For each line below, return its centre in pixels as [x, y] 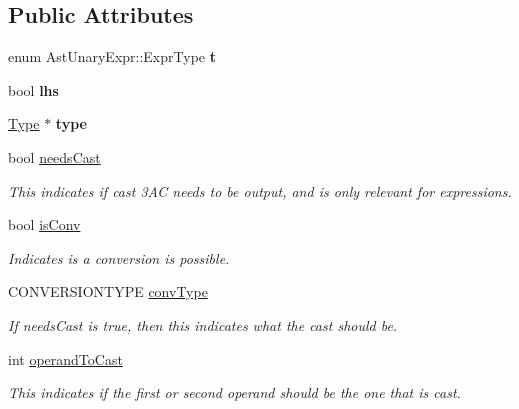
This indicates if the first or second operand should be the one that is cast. [234, 392]
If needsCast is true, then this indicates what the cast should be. [203, 324]
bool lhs [33, 89]
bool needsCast [54, 156]
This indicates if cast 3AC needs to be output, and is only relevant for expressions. [260, 190]
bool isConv [44, 224]
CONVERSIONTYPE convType [108, 291]
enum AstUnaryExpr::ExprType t [112, 56]
